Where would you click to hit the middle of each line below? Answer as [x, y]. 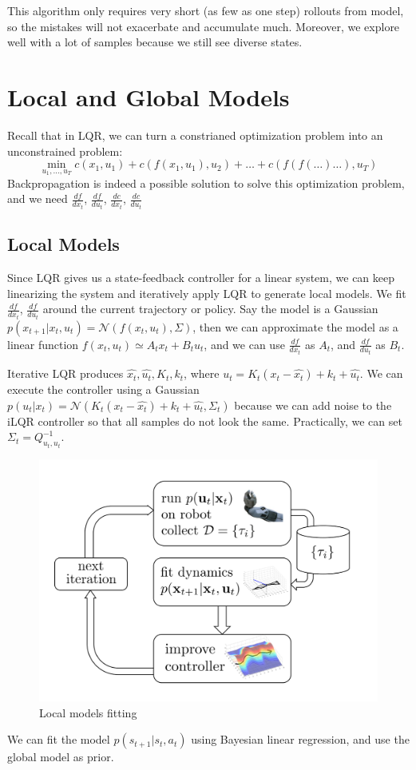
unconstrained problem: [65, 151]
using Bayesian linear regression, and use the [300, 739]
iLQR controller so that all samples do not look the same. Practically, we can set [205, 421]
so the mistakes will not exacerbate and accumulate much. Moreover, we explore [204, 26]
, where [202, 373]
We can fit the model [59, 739]
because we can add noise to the [313, 405]
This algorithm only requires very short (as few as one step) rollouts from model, [206, 10]
